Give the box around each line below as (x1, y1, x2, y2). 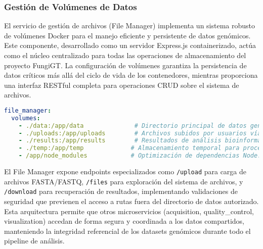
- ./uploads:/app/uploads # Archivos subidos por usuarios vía (18, 129, 261, 137)
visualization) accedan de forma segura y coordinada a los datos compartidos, (4, 216, 244, 226)
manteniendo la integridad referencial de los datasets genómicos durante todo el (4, 225, 251, 236)
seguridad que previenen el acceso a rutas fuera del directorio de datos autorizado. (4, 196, 259, 207)
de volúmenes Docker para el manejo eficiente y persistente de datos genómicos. (4, 30, 251, 40)
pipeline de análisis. (4, 235, 65, 246)
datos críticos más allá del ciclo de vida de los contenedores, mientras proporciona (4, 70, 258, 80)
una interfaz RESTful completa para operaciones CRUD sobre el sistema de (4, 79, 239, 90)
